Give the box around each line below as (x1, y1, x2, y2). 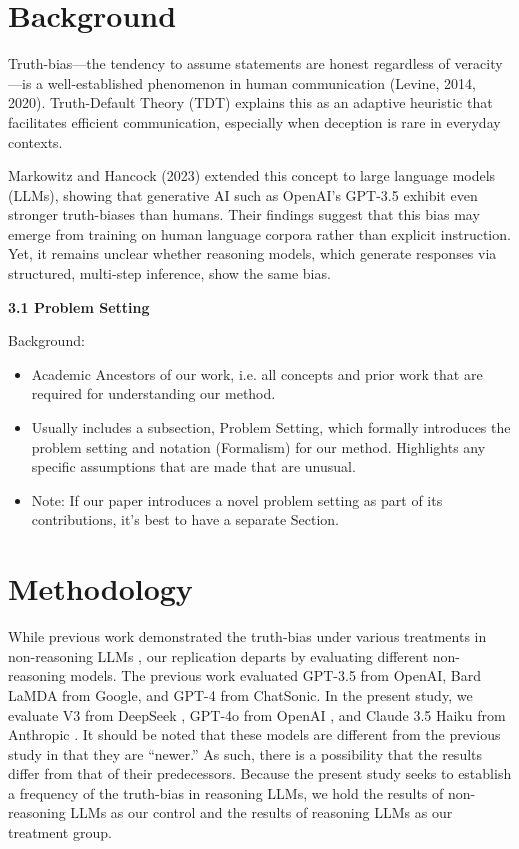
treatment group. (8, 822, 112, 843)
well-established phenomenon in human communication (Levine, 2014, (47, 72, 476, 93)
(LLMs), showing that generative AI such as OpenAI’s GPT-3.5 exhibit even (8, 184, 478, 205)
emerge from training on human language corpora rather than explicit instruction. (8, 223, 511, 244)
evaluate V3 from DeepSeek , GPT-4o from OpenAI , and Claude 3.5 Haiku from (8, 704, 506, 725)
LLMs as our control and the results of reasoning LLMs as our (70, 802, 453, 823)
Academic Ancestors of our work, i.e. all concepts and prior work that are (31, 363, 483, 384)
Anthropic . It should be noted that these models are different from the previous (8, 724, 501, 745)
